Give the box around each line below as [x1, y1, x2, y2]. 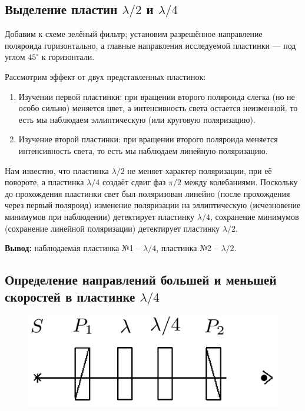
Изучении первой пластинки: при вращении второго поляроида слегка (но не [18, 90, 295, 102]
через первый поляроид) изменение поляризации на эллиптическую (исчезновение [5, 199, 301, 211]
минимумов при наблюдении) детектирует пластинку [5, 210, 195, 222]
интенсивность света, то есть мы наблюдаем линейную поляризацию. [18, 144, 268, 156]
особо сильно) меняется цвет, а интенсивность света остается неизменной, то [18, 102, 298, 114]
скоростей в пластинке [5, 288, 135, 306]
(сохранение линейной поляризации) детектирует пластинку [5, 222, 220, 234]
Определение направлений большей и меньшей [5, 270, 277, 289]
